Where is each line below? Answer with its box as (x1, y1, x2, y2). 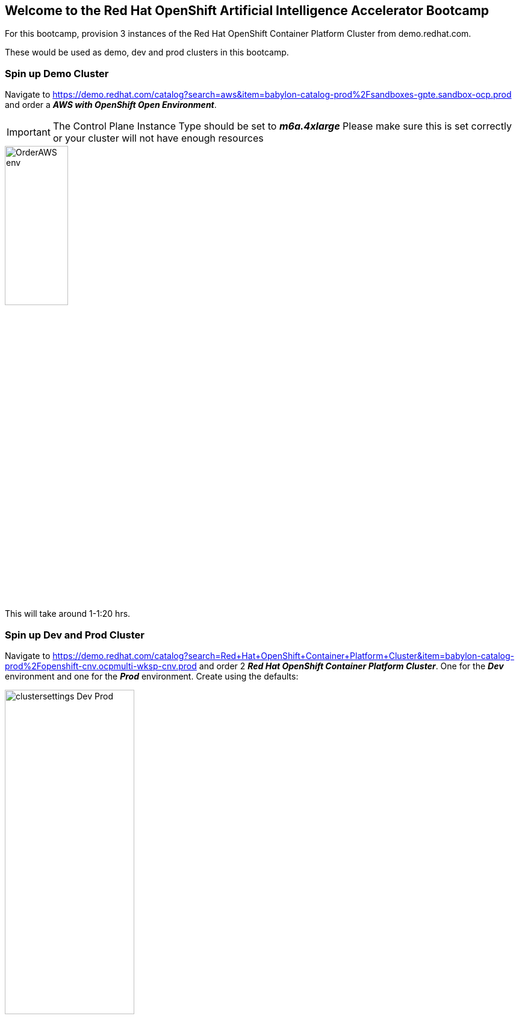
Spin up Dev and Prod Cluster (5, 628, 145, 641)
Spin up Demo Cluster (5, 67, 109, 80)
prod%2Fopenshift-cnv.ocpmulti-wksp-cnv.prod (5, 661, 197, 672)
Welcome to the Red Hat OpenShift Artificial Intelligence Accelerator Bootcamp (5, 3, 489, 18)
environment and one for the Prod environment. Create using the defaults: (5, 671, 299, 682)
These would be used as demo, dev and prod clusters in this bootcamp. (5, 47, 289, 58)
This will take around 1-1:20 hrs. (5, 608, 131, 619)
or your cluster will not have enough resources (52, 132, 264, 145)
